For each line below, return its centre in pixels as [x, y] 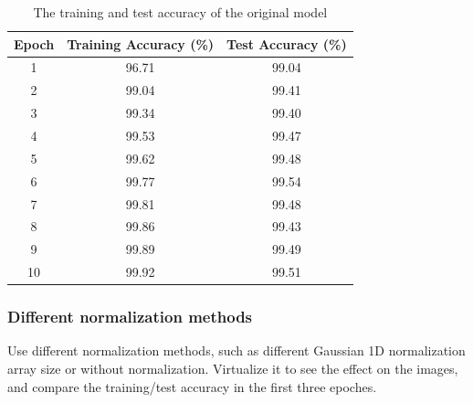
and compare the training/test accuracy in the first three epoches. [192, 386]
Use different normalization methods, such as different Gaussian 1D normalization [236, 350]
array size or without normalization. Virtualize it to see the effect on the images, [233, 368]
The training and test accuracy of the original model [180, 12]
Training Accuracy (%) [141, 43]
